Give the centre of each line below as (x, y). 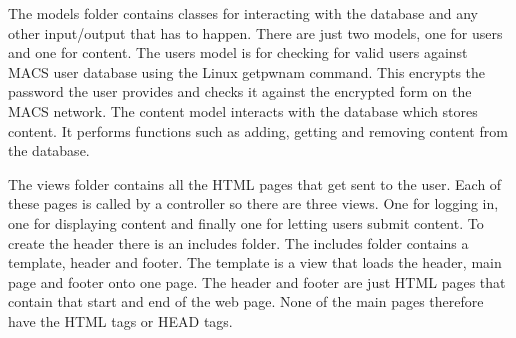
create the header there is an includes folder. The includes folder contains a (238, 242)
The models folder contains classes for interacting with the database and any (243, 13)
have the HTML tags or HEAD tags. (120, 320)
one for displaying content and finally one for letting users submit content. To (246, 222)
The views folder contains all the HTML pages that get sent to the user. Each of (255, 183)
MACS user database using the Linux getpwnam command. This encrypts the (247, 71)
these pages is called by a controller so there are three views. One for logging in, (253, 203)
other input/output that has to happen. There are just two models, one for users (255, 32)
